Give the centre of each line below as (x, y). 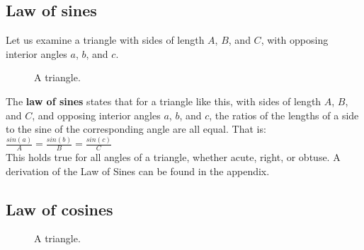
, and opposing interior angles (96, 115)
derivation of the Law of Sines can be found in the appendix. (138, 171)
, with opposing (295, 40)
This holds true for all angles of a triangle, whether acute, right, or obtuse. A (173, 156)
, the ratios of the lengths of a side (284, 115)
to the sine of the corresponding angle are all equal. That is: (136, 129)
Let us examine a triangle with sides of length (105, 40)
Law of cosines (59, 209)
